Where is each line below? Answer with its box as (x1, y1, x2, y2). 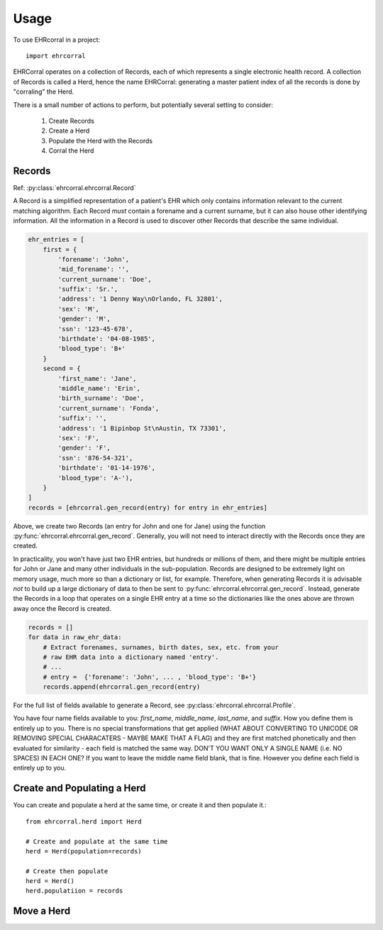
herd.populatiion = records (26, 887, 123, 895)
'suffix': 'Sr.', (57, 285, 118, 294)
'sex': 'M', (57, 305, 99, 313)
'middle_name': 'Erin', (57, 384, 141, 392)
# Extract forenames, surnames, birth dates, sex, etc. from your (43, 643, 279, 651)
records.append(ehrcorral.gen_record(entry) (43, 683, 201, 691)
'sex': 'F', (57, 433, 99, 442)
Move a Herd (13, 905, 71, 917)
